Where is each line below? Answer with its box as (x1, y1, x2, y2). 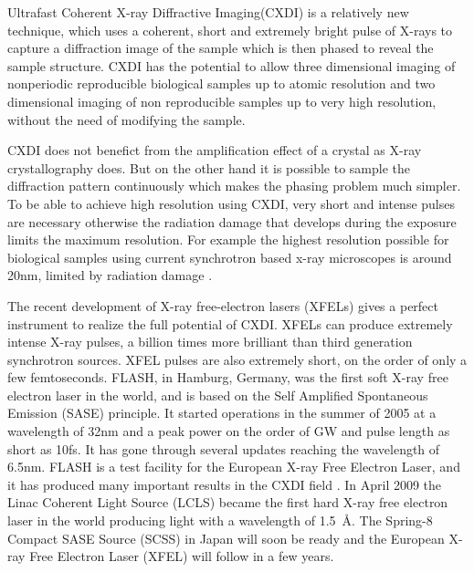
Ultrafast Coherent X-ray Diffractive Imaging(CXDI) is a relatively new (7, 3, 409, 21)
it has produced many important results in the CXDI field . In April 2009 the (7, 474, 442, 494)
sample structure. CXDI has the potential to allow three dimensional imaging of (7, 56, 456, 75)
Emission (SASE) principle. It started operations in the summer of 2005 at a (7, 403, 437, 422)
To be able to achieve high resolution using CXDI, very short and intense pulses (7, 193, 455, 213)
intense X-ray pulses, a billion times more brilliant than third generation (7, 332, 413, 351)
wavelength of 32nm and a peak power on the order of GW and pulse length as (7, 421, 450, 441)
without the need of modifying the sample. (7, 109, 246, 129)
